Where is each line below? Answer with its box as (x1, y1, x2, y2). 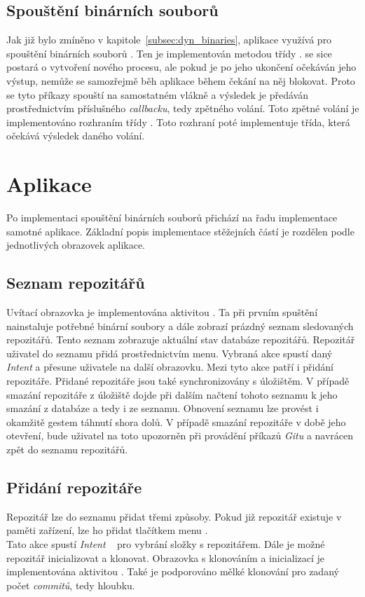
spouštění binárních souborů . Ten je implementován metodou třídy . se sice (6, 46, 332, 60)
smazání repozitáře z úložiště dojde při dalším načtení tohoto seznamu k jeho (6, 387, 338, 402)
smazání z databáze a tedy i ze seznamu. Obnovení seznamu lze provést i (6, 401, 319, 416)
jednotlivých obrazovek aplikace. (6, 238, 146, 252)
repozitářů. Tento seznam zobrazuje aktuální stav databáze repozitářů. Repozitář (6, 332, 355, 347)
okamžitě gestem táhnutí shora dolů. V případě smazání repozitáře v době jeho (6, 414, 346, 429)
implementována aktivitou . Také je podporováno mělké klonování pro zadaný (6, 564, 339, 579)
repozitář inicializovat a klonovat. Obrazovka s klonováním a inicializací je (6, 550, 325, 565)
